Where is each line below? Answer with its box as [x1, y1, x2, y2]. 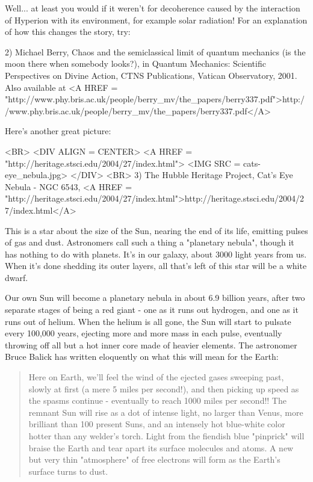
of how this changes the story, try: [5, 25, 131, 38]
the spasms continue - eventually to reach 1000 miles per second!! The [28, 394, 287, 407]
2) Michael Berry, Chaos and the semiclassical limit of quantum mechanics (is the [5, 45, 306, 58]
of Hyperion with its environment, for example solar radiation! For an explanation [5, 13, 308, 26]
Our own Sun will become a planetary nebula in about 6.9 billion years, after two [5, 291, 305, 304]
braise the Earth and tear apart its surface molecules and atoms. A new [28, 441, 294, 454]
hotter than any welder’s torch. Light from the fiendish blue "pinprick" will [28, 430, 305, 442]
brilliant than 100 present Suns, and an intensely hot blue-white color [28, 418, 285, 430]
